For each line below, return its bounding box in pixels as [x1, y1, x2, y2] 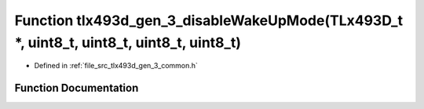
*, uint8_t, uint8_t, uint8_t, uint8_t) [14, 34, 241, 51]
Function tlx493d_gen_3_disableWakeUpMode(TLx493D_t [14, 12, 404, 29]
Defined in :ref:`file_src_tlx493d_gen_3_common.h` [34, 61, 198, 71]
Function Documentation [14, 82, 139, 95]
